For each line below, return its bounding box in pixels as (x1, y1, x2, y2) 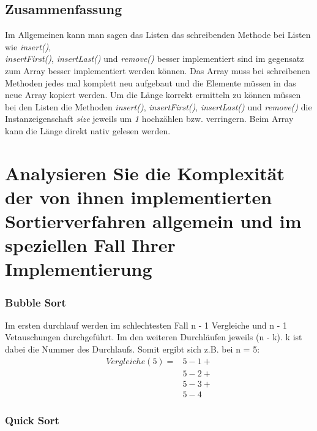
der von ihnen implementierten (5, 184, 272, 209)
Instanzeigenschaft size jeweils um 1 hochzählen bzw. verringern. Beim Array (5, 112, 294, 125)
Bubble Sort (5, 294, 66, 310)
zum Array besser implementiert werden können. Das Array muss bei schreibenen (5, 64, 310, 77)
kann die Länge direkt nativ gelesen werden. (5, 124, 171, 137)
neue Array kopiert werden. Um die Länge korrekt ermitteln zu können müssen (5, 88, 301, 101)
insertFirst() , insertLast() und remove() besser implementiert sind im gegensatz (5, 52, 304, 65)
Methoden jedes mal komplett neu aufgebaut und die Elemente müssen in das (5, 76, 296, 89)
